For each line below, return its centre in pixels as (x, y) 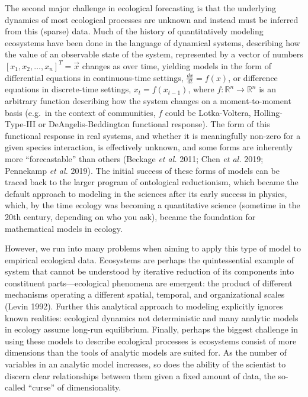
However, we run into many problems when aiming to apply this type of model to (153, 248)
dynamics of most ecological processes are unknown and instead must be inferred (152, 19)
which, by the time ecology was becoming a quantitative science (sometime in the (153, 205)
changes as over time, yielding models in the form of (177, 65)
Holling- (268, 112)
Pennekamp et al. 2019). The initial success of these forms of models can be (142, 170)
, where (201, 89)
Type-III (20, 124)
